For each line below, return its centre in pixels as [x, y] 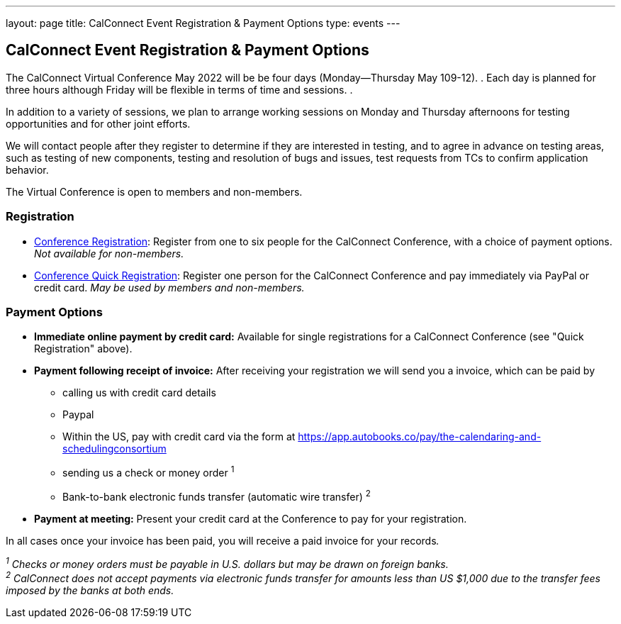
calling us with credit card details [139, 393]
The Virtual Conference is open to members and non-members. [154, 191]
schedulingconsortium [114, 449]
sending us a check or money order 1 [149, 472]
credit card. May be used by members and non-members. [169, 287]
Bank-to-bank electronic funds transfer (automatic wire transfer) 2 [217, 496]
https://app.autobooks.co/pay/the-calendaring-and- [420, 437]
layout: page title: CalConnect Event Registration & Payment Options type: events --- [203, 23]
